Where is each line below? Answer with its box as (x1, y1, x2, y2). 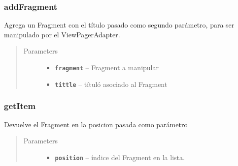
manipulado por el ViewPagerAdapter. (4, 29, 120, 39)
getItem (4, 100, 36, 112)
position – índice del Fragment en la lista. (55, 152, 185, 162)
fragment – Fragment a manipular (55, 62, 159, 72)
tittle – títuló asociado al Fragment (55, 79, 168, 89)
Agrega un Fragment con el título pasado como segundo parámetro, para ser (4, 20, 235, 30)
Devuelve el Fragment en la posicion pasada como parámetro (4, 119, 188, 129)
